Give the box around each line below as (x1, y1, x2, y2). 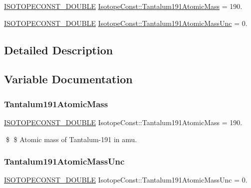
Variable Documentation (4, 71, 133, 87)
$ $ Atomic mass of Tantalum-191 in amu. (5, 134, 137, 144)
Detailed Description (4, 42, 113, 57)
